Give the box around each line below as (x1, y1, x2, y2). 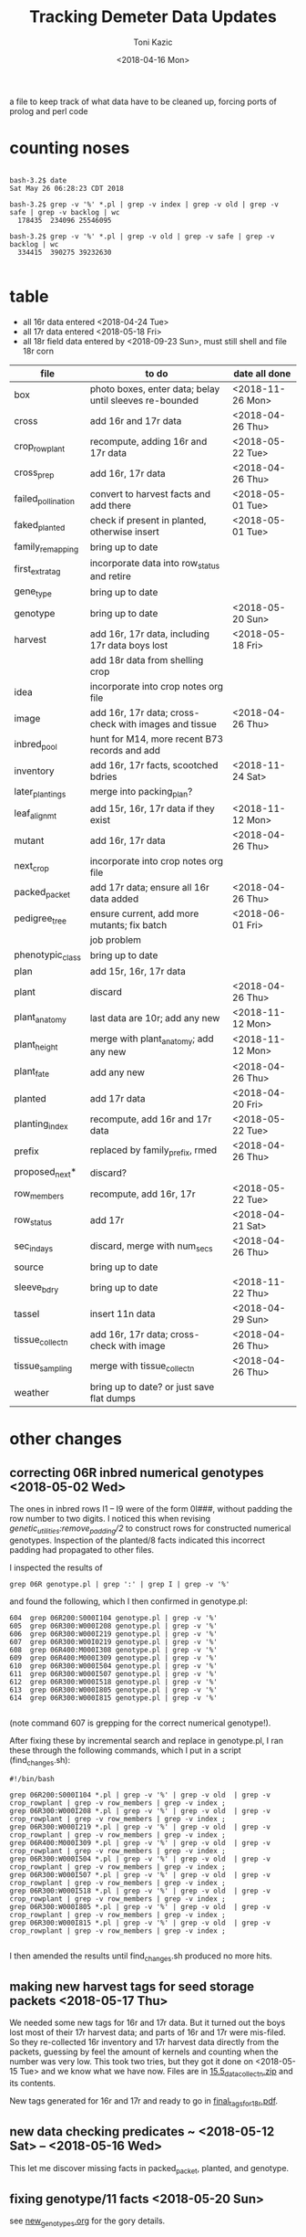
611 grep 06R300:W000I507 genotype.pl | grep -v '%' (9, 1669, 219, 1678)
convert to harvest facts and (89, 487, 211, 500)
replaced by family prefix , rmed (89, 1144, 218, 1158)
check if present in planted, (89, 513, 207, 526)
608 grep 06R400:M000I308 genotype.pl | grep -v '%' (9, 1645, 219, 1654)
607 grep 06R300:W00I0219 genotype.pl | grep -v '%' (9, 1637, 219, 1646)
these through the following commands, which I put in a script (9, 1745, 241, 1756)
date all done (233, 367, 291, 380)
